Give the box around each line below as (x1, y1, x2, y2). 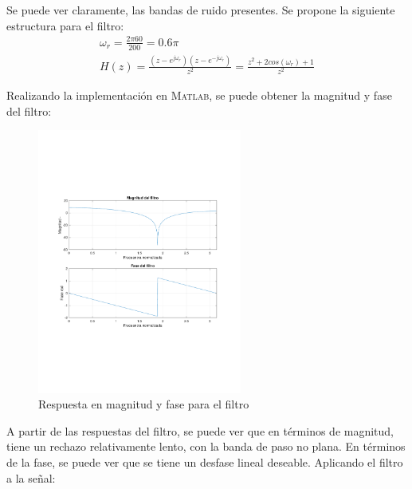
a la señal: (6, 469, 56, 486)
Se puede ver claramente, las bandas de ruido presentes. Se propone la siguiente (6, 2, 395, 18)
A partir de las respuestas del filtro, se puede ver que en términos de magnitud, (6, 422, 394, 439)
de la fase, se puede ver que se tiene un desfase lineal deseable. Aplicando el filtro (6, 453, 403, 470)
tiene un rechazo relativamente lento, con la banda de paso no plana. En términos (6, 438, 406, 455)
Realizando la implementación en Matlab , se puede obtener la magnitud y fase (6, 87, 392, 104)
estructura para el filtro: (6, 17, 124, 34)
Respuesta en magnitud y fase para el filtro (38, 396, 249, 412)
